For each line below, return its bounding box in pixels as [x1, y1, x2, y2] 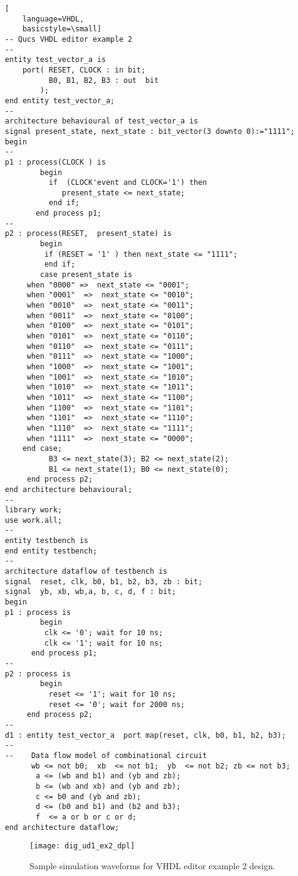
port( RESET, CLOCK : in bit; [22, 65, 146, 74]
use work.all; [5, 515, 63, 525]
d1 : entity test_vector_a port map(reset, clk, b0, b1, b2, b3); [5, 730, 286, 740]
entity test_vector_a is [5, 55, 106, 65]
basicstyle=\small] [22, 25, 102, 34]
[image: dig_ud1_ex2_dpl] [29, 842, 135, 851]
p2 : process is [5, 669, 71, 678]
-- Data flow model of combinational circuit [5, 751, 207, 760]
